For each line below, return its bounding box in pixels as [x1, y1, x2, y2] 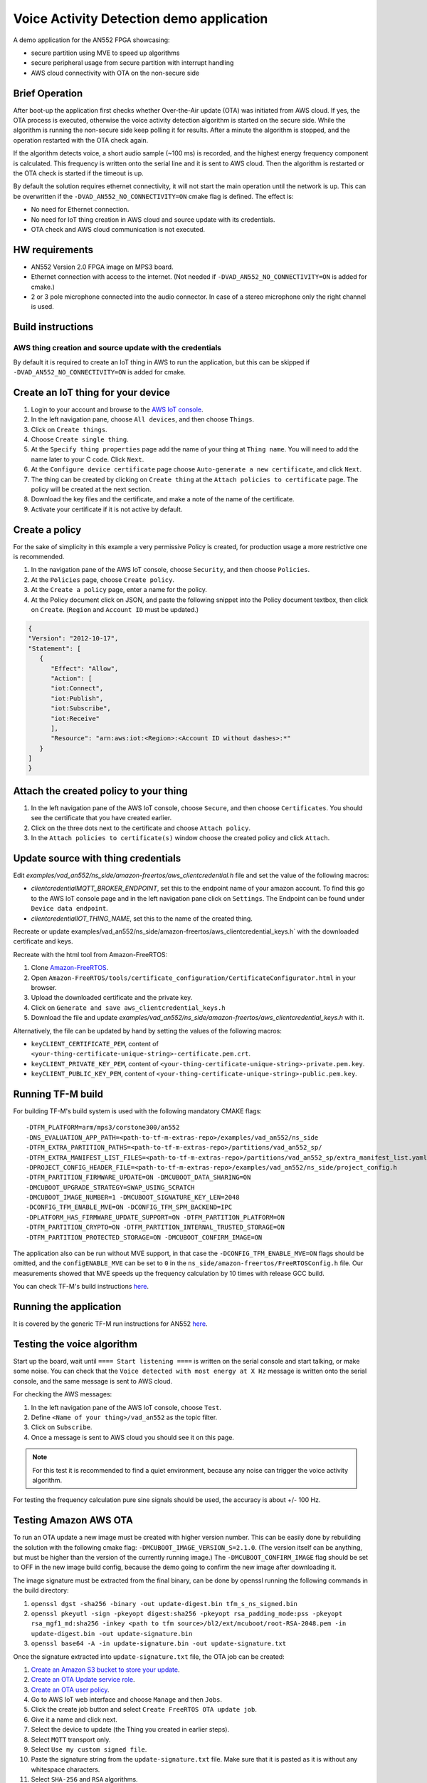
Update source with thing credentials [13, 852, 181, 864]
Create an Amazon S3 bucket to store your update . [31, 1665, 180, 1674]
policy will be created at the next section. [31, 485, 152, 494]
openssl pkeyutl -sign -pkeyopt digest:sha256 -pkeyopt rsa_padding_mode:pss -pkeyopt [31, 1609, 343, 1618]
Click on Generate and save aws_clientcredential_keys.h [31, 1003, 226, 1012]
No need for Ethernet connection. [31, 205, 130, 214]
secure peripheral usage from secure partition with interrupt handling [31, 58, 234, 67]
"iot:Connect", [51, 685, 104, 693]
